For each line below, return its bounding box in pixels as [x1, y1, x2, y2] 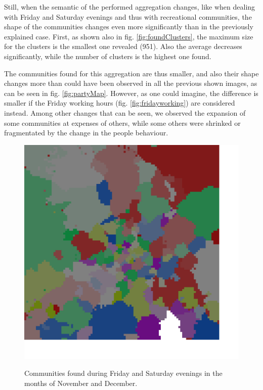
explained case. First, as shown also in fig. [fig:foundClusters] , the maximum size [4, 31, 253, 41]
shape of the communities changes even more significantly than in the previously [4, 21, 253, 32]
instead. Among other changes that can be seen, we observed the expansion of [4, 107, 246, 118]
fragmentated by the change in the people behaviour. [4, 127, 168, 138]
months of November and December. [24, 377, 138, 388]
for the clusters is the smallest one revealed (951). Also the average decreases [4, 41, 242, 52]
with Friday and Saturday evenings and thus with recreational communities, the [4, 11, 252, 22]
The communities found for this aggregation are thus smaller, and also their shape [4, 68, 259, 78]
